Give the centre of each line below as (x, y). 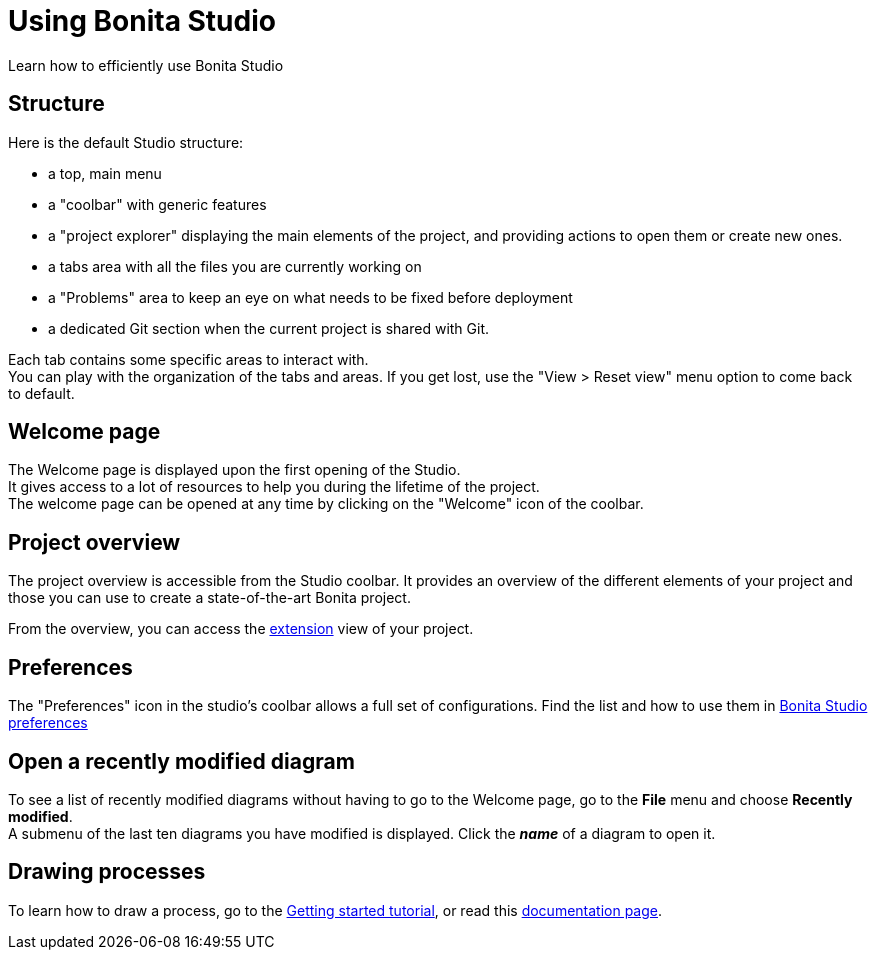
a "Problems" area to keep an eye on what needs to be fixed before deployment (310, 297)
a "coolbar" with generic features (157, 204)
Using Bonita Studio (142, 21)
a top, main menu (105, 173)
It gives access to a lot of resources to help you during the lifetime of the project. (274, 487)
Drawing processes (107, 872)
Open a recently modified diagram (181, 761)
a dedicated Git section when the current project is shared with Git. (269, 328)
